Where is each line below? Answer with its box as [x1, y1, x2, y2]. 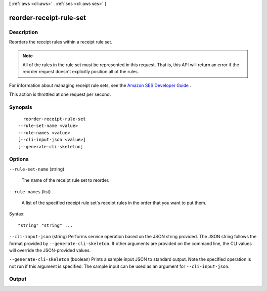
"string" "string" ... [18, 222, 73, 228]
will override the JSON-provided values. [9, 247, 91, 253]
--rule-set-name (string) [9, 166, 65, 172]
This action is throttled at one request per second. [9, 91, 111, 97]
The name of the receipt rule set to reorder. [21, 177, 110, 183]
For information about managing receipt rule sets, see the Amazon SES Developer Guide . [9, 82, 191, 88]
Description [9, 29, 38, 36]
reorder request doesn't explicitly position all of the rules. [22, 69, 139, 75]
